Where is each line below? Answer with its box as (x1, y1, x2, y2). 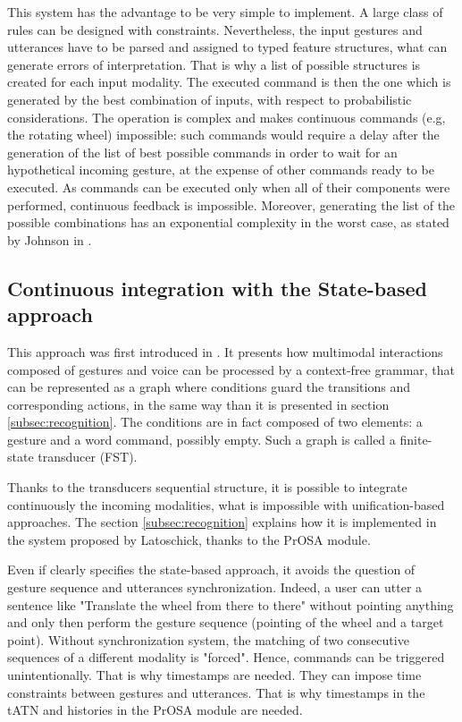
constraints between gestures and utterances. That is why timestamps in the (7, 683, 425, 701)
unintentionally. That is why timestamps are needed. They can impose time (7, 666, 422, 684)
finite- (399, 429, 433, 448)
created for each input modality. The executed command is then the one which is (7, 72, 451, 91)
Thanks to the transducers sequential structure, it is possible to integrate (7, 478, 407, 497)
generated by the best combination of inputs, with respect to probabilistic (7, 89, 412, 108)
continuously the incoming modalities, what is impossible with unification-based (7, 495, 445, 514)
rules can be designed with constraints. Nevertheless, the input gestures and (7, 20, 423, 38)
